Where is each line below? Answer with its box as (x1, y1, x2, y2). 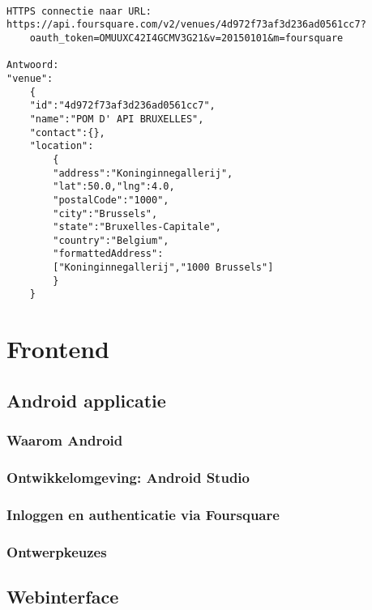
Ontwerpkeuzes (6, 541, 107, 561)
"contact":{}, (29, 126, 105, 139)
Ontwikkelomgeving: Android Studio (6, 467, 250, 488)
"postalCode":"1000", (53, 194, 169, 206)
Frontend (6, 332, 110, 365)
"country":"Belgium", (53, 234, 169, 246)
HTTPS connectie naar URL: (6, 5, 152, 17)
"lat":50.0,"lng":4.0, (53, 181, 175, 193)
